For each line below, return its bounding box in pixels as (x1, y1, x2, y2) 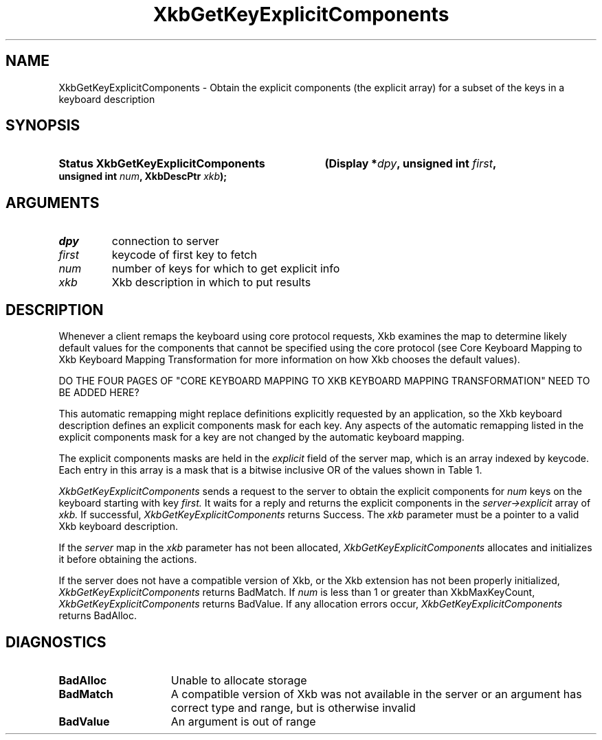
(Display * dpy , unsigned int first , (324, 157, 497, 171)
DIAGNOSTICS (5, 633, 107, 651)
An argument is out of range (170, 714, 316, 728)
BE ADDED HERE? (58, 386, 140, 399)
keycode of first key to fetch (111, 248, 257, 262)
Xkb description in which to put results (111, 275, 311, 290)
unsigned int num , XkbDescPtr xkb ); (58, 170, 227, 183)
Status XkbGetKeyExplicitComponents (58, 157, 265, 171)
